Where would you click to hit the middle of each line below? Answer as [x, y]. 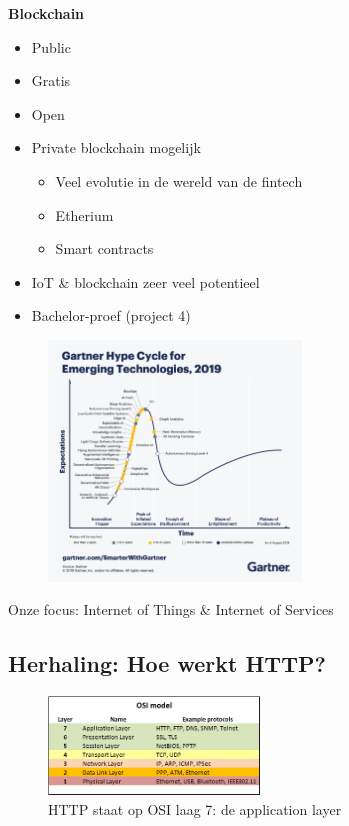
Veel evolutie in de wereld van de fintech [179, 180]
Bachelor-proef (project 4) [111, 315]
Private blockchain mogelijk [116, 147]
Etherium [84, 214]
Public [51, 46]
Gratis [51, 80]
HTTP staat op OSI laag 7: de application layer [195, 808]
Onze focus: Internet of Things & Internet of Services [171, 609]
